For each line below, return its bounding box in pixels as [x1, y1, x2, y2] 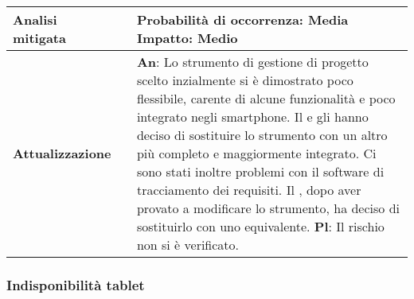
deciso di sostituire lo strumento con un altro [136, 126, 388, 144]
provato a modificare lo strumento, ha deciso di [136, 199, 400, 217]
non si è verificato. [136, 235, 240, 254]
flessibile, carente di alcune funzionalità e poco [136, 89, 396, 107]
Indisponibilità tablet [6, 274, 145, 294]
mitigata [13, 29, 66, 47]
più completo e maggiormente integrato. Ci [136, 144, 377, 162]
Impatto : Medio [136, 29, 238, 47]
